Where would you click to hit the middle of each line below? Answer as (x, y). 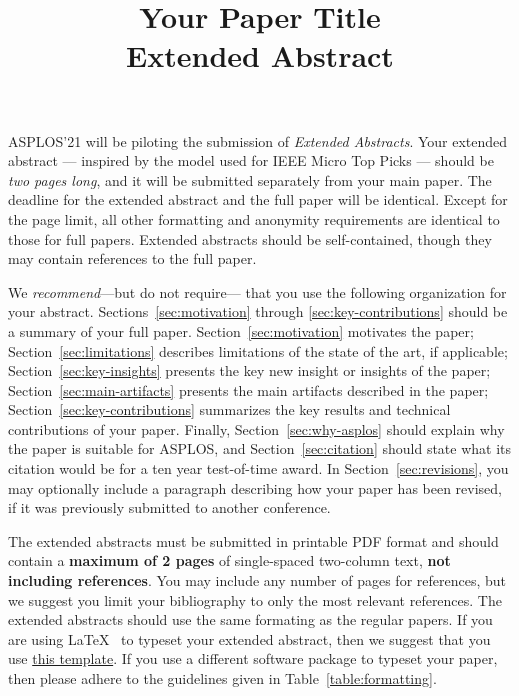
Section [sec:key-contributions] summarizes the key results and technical (229, 409)
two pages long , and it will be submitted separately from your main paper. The (250, 179)
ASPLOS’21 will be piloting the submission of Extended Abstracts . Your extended (258, 140)
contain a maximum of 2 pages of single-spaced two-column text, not (229, 560)
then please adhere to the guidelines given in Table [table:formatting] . (222, 678)
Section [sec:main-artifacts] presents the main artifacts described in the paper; (248, 389)
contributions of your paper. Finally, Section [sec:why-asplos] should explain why (256, 428)
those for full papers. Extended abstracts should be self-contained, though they (250, 238)
